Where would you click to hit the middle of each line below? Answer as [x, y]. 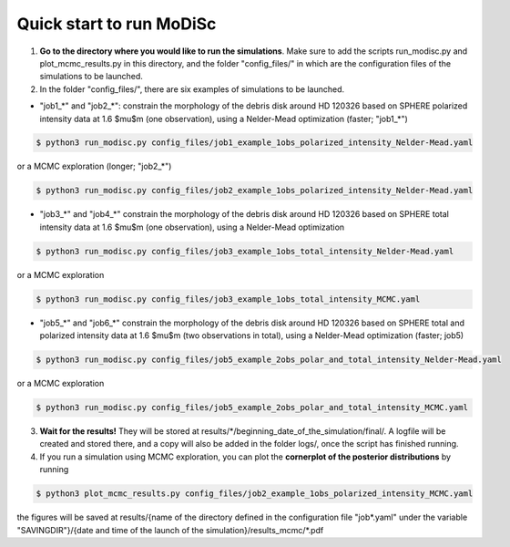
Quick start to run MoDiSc [117, 24]
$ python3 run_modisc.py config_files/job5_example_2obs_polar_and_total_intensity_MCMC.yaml [252, 408]
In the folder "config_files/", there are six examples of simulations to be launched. [192, 89]
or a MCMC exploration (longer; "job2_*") [94, 166]
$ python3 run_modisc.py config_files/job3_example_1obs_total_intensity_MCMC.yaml [228, 299]
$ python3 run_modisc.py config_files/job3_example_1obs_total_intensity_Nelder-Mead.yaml [245, 251]
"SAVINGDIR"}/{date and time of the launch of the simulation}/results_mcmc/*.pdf [170, 530]
